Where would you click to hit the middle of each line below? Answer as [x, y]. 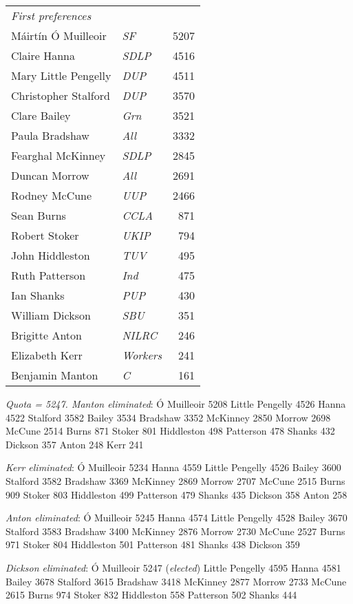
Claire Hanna [43, 55]
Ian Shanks [38, 295]
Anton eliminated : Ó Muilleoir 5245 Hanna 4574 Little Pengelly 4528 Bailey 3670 [176, 518]
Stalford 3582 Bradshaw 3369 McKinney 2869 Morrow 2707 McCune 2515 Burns [175, 480]
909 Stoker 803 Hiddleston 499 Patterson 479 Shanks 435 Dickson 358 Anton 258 [176, 494]
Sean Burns [39, 215]
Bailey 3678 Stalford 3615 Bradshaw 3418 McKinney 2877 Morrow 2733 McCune [176, 581]
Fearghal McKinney [58, 155]
